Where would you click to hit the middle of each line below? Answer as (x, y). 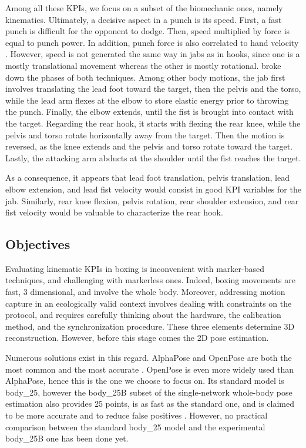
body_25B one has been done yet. (67, 438)
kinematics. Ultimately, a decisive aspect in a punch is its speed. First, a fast (144, 19)
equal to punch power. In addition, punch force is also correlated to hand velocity (152, 42)
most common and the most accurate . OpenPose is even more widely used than (149, 369)
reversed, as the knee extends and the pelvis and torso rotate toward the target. (149, 146)
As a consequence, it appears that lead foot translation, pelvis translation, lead (147, 177)
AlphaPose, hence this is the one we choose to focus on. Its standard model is (145, 381)
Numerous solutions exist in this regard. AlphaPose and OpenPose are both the (149, 358)
